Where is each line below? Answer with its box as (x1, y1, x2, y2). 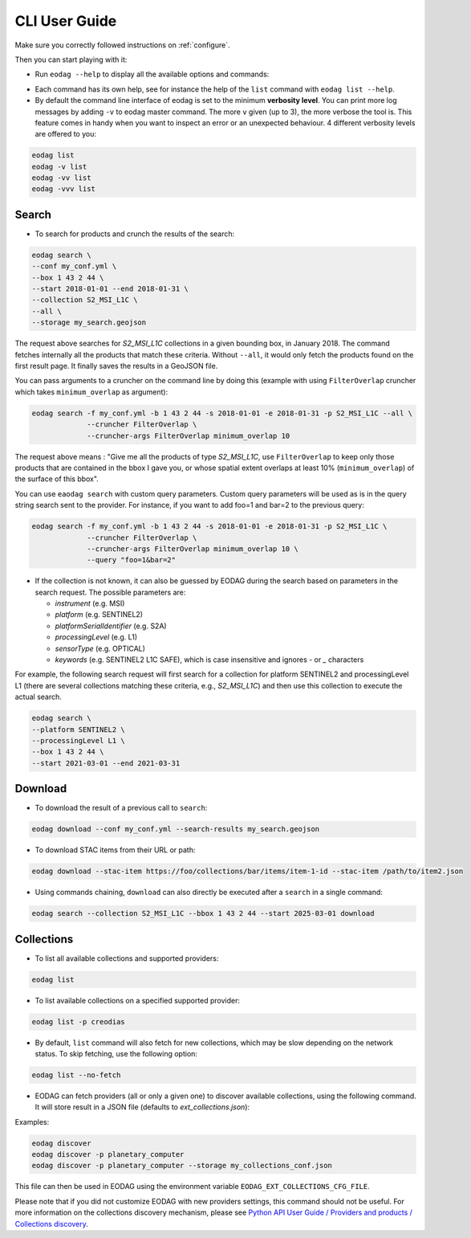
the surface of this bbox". (14, 474, 99, 484)
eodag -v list (31, 161, 87, 171)
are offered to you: (35, 129, 96, 139)
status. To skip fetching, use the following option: (35, 1048, 198, 1058)
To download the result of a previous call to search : (35, 803, 208, 813)
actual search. (14, 692, 62, 702)
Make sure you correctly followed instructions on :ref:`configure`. (14, 40, 230, 50)
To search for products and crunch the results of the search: (35, 229, 235, 239)
